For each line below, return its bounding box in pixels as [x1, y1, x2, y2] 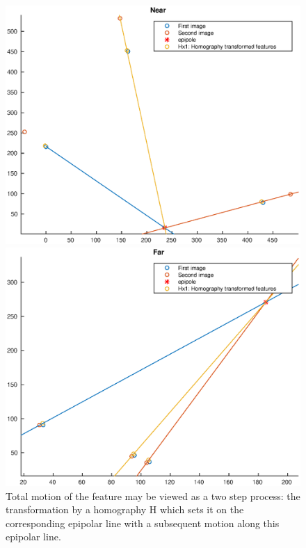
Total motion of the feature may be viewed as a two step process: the [6, 488, 300, 503]
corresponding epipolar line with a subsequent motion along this [6, 515, 280, 530]
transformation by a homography [6, 502, 147, 517]
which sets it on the [159, 502, 244, 517]
